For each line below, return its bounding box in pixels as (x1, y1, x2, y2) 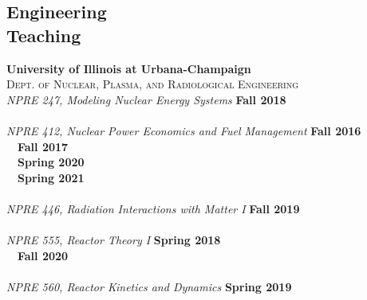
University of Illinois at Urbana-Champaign (6, 60, 251, 76)
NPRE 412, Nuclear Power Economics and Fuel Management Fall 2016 (6, 122, 361, 138)
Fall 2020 (18, 247, 69, 263)
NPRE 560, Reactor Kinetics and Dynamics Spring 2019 (6, 278, 292, 294)
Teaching (6, 22, 81, 47)
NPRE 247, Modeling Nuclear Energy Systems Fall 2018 (6, 91, 286, 107)
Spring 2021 (18, 169, 85, 185)
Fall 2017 (18, 138, 69, 154)
